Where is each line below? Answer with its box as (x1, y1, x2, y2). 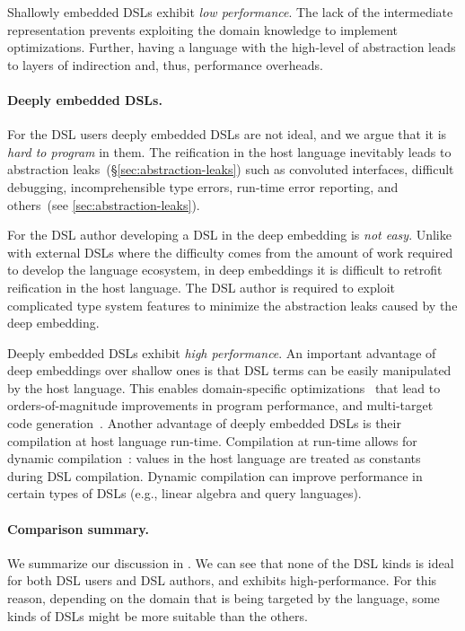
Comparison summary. (7, 519, 149, 538)
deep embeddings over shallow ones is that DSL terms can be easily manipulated (7, 361, 452, 380)
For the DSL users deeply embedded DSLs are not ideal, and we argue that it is (7, 125, 447, 144)
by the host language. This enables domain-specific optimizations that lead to (7, 378, 441, 397)
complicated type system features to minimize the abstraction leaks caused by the (7, 295, 458, 314)
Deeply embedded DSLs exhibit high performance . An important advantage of (7, 343, 436, 362)
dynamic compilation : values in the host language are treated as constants (7, 449, 421, 468)
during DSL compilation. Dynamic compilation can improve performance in (7, 466, 423, 485)
